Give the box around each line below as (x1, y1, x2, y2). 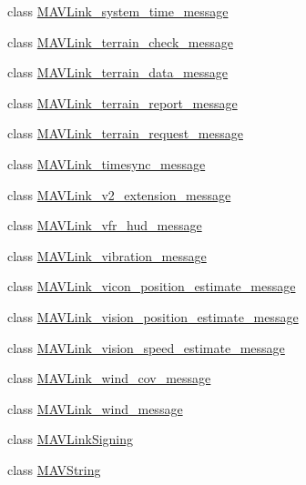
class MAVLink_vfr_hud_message (7, 216, 202, 235)
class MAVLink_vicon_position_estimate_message (7, 277, 296, 296)
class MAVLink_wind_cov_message (7, 369, 211, 388)
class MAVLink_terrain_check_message (7, 32, 233, 51)
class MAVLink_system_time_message (7, 2, 229, 20)
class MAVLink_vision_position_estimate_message (7, 307, 299, 326)
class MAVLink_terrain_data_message (7, 63, 229, 82)
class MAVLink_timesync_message (7, 154, 206, 173)
